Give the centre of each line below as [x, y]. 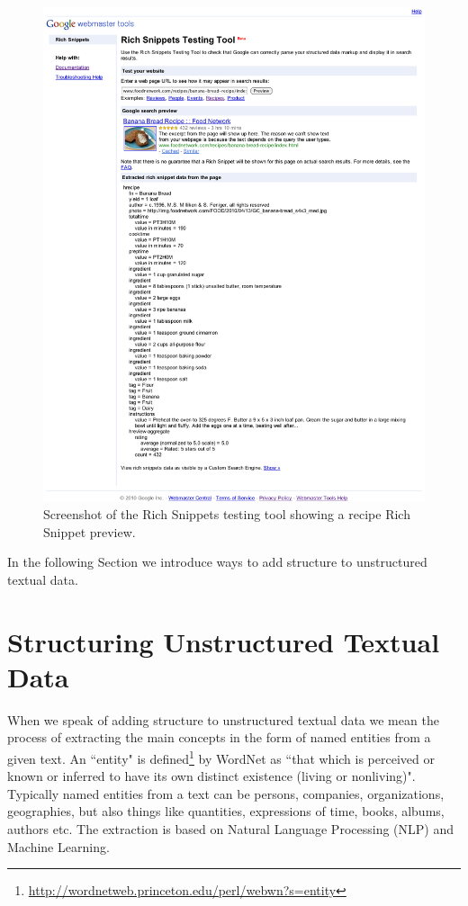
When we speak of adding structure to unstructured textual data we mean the [223, 719]
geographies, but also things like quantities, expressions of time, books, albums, [226, 811]
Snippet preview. [90, 531]
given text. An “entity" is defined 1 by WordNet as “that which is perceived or [221, 757]
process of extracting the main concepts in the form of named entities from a [219, 737]
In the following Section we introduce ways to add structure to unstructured [217, 562]
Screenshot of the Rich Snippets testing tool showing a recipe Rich [227, 514]
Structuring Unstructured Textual [224, 641]
